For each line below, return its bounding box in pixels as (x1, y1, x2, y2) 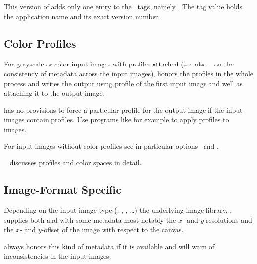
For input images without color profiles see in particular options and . (4, 140, 219, 151)
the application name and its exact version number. (4, 11, 160, 21)
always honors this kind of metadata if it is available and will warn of (4, 241, 215, 251)
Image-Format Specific (4, 182, 121, 197)
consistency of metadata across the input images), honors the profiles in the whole (4, 68, 254, 78)
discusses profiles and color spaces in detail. (9, 157, 142, 168)
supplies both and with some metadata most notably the (4, 214, 176, 225)
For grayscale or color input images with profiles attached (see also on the (4, 59, 234, 69)
